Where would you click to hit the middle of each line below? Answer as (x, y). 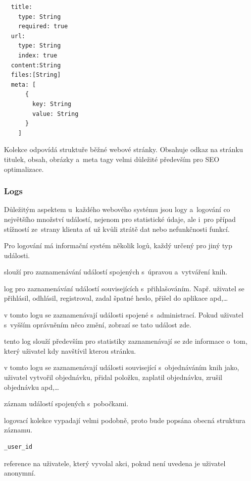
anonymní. (20, 473)
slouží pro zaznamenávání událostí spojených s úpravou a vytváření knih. (116, 272)
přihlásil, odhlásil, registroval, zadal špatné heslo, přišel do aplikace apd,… (116, 298)
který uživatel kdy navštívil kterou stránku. (70, 350)
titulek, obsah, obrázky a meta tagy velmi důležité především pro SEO (112, 159)
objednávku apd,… (32, 387)
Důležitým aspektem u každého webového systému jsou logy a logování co (117, 209)
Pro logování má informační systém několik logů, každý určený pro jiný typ (118, 245)
